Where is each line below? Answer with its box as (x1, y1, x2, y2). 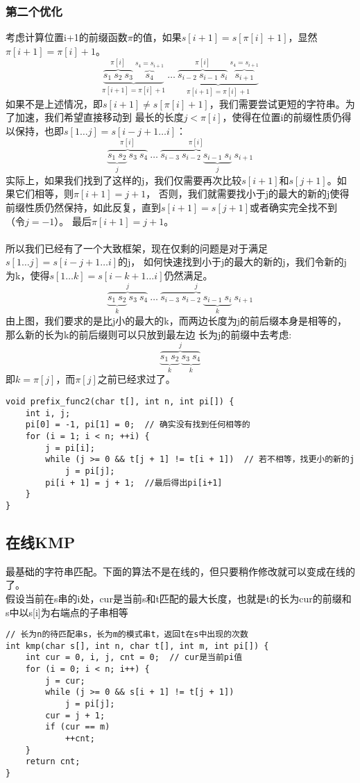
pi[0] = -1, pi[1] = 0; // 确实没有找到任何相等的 (25, 420, 250, 430)
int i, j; (25, 408, 71, 418)
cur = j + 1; (45, 710, 105, 720)
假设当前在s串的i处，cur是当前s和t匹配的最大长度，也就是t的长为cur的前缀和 (6, 591, 352, 605)
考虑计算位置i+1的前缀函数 (6, 30, 128, 44)
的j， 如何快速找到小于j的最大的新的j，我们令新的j (118, 254, 347, 269)
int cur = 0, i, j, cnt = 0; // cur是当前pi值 (25, 652, 243, 663)
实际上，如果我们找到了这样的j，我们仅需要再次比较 (6, 172, 242, 187)
